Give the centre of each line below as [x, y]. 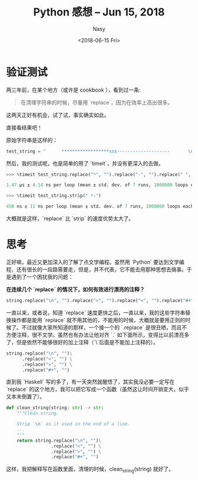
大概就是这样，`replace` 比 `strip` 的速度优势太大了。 [70, 219]
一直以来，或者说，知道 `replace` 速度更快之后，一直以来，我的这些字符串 [96, 312]
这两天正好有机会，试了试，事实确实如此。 [58, 115]
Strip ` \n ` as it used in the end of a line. [74, 424]
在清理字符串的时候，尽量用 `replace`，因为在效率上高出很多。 [96, 102]
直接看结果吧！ [24, 127]
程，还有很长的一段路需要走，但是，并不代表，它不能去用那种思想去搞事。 [96, 269]
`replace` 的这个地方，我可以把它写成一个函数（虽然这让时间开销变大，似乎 [98, 389]
